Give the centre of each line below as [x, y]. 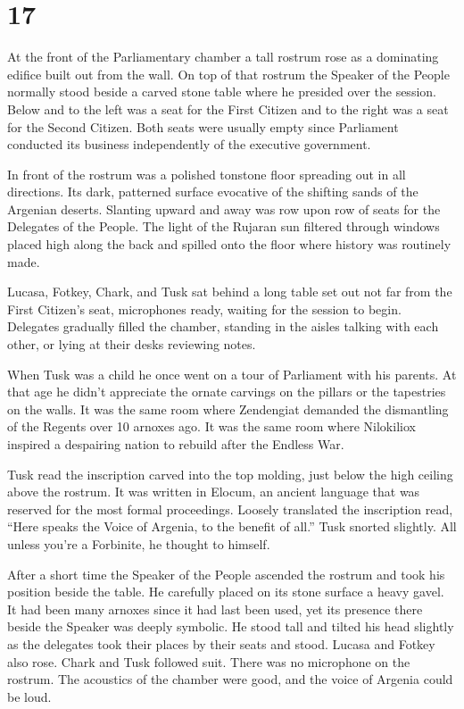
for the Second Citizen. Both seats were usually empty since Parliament [203, 126]
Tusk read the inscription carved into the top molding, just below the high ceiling [230, 474]
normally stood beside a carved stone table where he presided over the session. [222, 92]
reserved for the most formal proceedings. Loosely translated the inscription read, [230, 509]
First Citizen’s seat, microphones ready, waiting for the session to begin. [204, 309]
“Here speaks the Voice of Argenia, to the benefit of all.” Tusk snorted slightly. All [232, 526]
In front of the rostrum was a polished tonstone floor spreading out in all [207, 174]
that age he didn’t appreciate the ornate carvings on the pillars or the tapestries [227, 392]
